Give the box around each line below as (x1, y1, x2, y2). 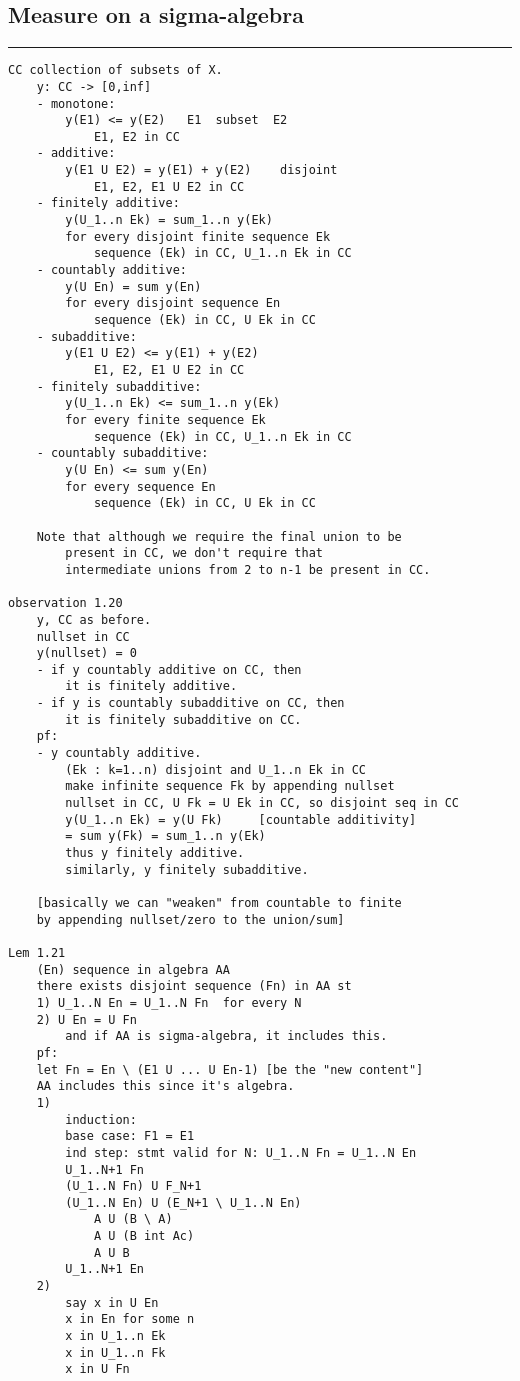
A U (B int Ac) (93, 1229, 195, 1244)
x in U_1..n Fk (65, 1345, 166, 1360)
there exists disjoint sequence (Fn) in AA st (36, 979, 352, 994)
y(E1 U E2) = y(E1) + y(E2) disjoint (65, 163, 338, 178)
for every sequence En (65, 479, 216, 494)
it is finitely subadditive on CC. (65, 712, 302, 727)
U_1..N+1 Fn (65, 1162, 145, 1177)
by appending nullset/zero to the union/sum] (36, 912, 345, 927)
